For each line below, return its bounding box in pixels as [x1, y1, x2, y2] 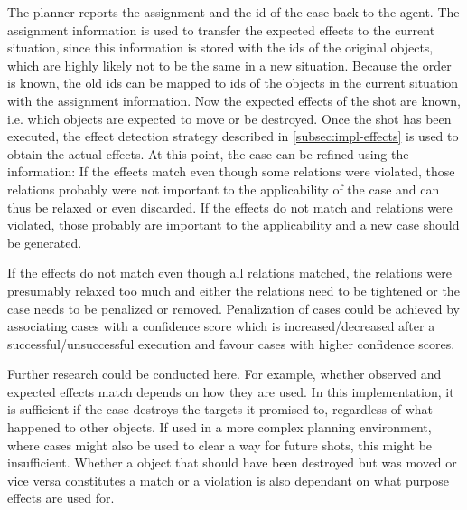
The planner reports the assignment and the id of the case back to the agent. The [7, 3, 460, 21]
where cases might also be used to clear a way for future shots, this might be [7, 435, 433, 454]
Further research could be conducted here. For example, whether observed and [7, 364, 442, 383]
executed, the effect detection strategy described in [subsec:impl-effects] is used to [7, 127, 459, 146]
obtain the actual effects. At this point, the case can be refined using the [7, 144, 409, 163]
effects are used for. [7, 488, 115, 507]
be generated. [7, 232, 82, 251]
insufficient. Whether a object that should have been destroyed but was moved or [7, 453, 457, 472]
